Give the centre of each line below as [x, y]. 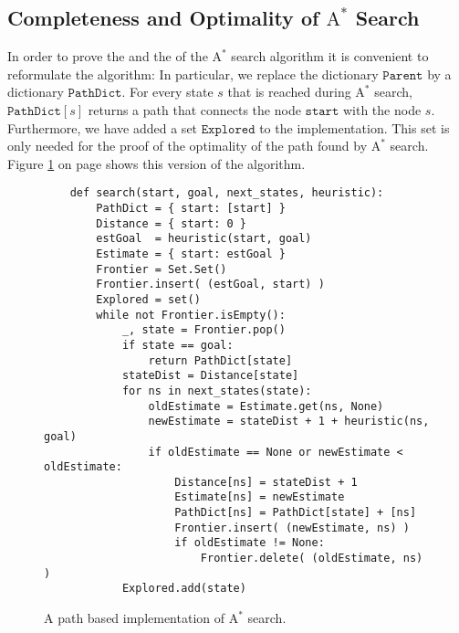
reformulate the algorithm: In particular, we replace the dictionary [193, 74]
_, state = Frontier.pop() [203, 330]
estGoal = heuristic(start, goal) [204, 239]
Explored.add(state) [184, 589]
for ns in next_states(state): [217, 390]
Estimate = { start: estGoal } [191, 253]
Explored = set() [148, 299]
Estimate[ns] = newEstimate [260, 497]
